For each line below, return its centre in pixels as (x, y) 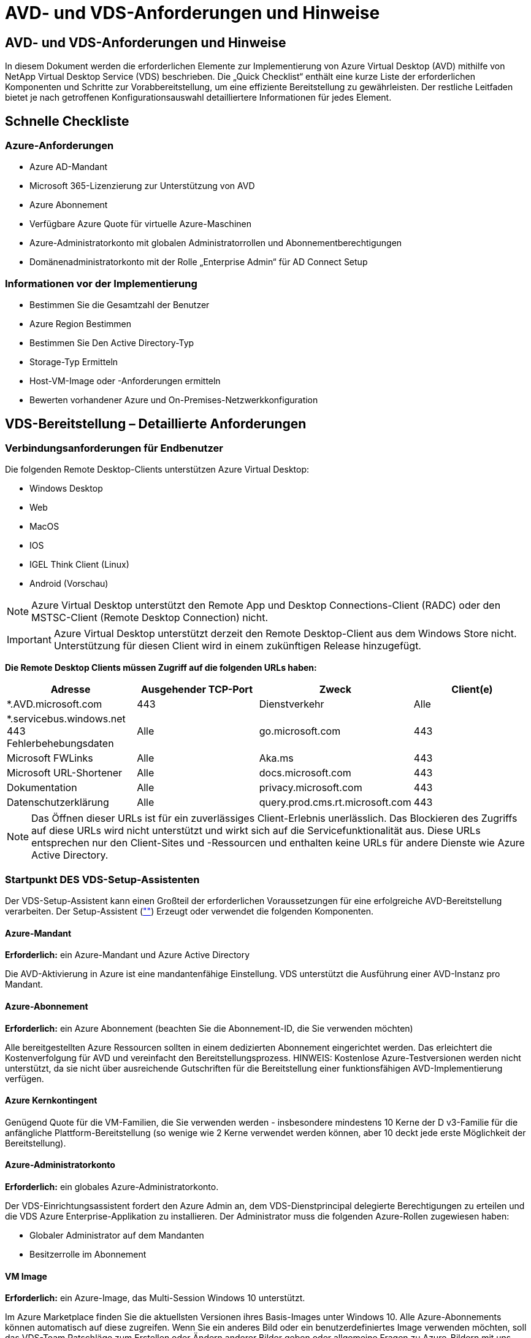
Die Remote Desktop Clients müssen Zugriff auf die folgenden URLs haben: (161, 668)
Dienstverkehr (292, 704)
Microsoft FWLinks (50, 758)
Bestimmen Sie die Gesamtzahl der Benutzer (120, 305)
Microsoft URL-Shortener (65, 773)
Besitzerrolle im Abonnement (88, 1254)
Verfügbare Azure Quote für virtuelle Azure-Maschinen (140, 224)
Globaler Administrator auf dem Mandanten (117, 1235)
